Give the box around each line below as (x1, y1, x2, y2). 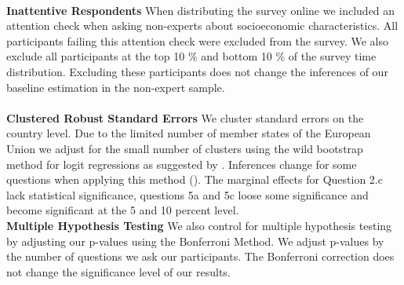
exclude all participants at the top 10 (6, 48, 185, 64)
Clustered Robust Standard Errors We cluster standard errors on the (6, 109, 364, 126)
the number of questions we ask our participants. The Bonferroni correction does (6, 248, 395, 265)
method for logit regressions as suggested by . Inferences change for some (6, 155, 357, 172)
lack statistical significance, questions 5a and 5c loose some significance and (6, 186, 369, 203)
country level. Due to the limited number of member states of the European (6, 125, 371, 141)
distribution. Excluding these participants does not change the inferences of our (6, 63, 388, 79)
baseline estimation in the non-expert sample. (6, 79, 225, 95)
